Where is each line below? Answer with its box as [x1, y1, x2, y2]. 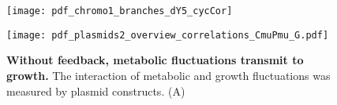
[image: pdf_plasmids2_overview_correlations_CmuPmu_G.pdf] [6, 29, 329, 41]
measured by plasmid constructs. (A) [6, 82, 185, 99]
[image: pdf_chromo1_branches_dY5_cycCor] [6, 5, 233, 16]
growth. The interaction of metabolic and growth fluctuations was [6, 67, 331, 83]
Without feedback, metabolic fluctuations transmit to [6, 52, 304, 68]
